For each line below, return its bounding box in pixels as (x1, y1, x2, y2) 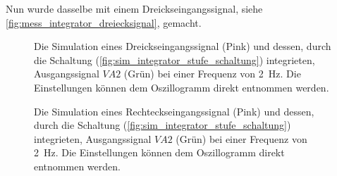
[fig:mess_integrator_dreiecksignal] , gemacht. (6, 15, 202, 30)
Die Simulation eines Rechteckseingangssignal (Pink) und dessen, (34, 103, 314, 118)
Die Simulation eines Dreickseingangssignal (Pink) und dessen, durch (34, 39, 331, 54)
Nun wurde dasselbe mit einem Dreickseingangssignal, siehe (6, 1, 263, 15)
